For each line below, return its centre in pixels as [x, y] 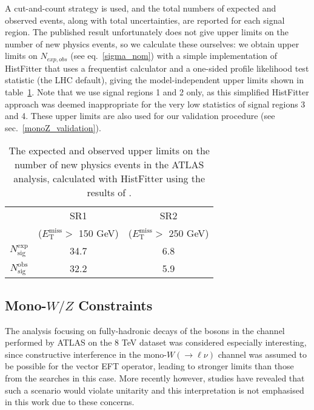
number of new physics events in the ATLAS [109, 165]
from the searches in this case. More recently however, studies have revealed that [155, 378]
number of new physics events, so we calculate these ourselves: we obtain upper [152, 43]
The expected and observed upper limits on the [109, 151]
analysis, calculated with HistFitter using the [109, 179]
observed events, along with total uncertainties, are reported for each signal [145, 20]
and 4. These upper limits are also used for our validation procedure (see [140, 116]
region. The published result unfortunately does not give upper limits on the [147, 32]
